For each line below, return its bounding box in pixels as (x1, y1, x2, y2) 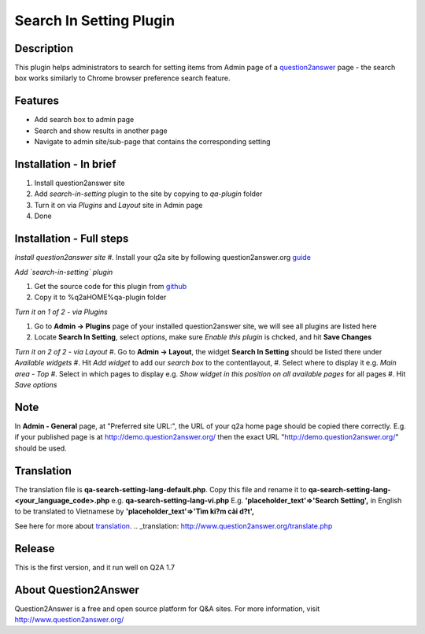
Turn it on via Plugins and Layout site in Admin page (34, 200, 203, 209)
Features (14, 95, 59, 108)
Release (14, 542, 55, 555)
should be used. (14, 443, 67, 453)
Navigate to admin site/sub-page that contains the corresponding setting (34, 137, 271, 146)
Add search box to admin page (34, 115, 135, 124)
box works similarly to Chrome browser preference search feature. (14, 73, 231, 83)
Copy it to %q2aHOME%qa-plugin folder (34, 292, 167, 302)
